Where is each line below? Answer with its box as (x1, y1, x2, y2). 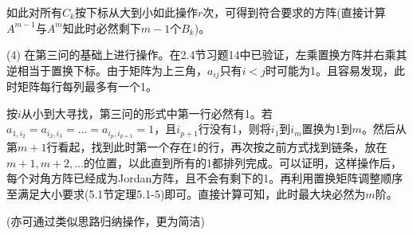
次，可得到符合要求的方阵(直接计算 (203, 4, 386, 20)
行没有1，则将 (198, 120, 271, 137)
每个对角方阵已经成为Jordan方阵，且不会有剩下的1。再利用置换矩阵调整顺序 (6, 170, 403, 186)
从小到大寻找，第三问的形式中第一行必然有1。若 (21, 104, 273, 121)
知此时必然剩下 (62, 19, 141, 36)
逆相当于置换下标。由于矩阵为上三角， (6, 61, 207, 78)
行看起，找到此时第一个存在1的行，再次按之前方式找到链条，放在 (46, 139, 387, 155)
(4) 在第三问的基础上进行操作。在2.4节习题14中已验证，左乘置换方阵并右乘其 (6, 46, 407, 63)
